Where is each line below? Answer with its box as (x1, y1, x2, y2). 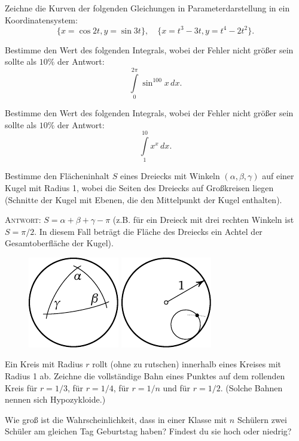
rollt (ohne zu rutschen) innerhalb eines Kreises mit (92, 358, 281, 370)
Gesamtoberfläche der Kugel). (5, 237, 114, 249)
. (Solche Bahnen (220, 381, 283, 394)
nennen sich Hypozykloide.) (5, 393, 106, 406)
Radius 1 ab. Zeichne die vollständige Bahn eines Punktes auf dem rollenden (5, 370, 285, 382)
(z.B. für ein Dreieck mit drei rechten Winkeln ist (112, 213, 294, 226)
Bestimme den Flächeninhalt (5, 170, 110, 182)
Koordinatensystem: (5, 13, 78, 26)
